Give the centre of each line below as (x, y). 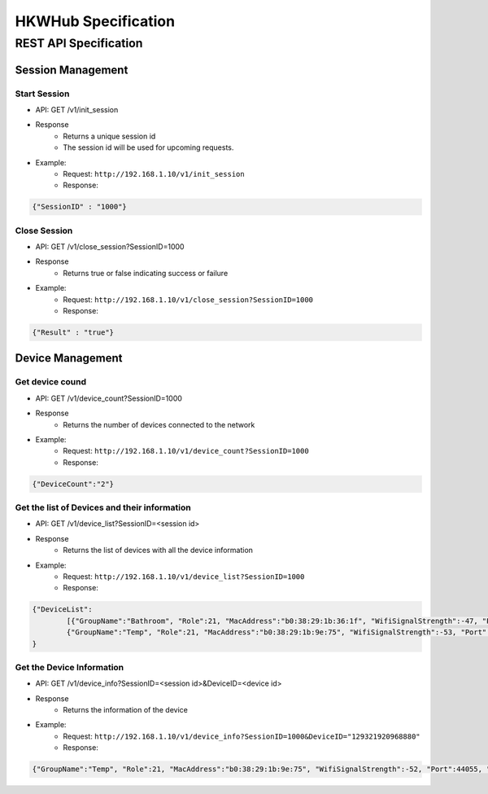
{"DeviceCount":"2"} (73, 484)
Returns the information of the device (126, 710)
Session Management (72, 70)
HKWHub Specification (95, 21)
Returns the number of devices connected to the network (159, 424)
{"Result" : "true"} (73, 332)
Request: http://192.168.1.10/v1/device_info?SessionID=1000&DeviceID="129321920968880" (242, 736)
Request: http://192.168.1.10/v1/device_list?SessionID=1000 (184, 576)
